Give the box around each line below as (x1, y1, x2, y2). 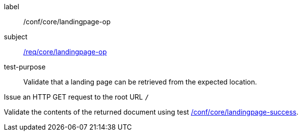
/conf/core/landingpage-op (23, 17, 111, 26)
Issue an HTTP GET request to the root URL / (4, 93, 149, 101)
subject (4, 33, 28, 41)
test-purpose (4, 63, 46, 71)
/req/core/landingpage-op (23, 48, 107, 56)
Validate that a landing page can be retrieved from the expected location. (23, 78, 257, 86)
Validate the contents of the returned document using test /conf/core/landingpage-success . (4, 108, 299, 116)
